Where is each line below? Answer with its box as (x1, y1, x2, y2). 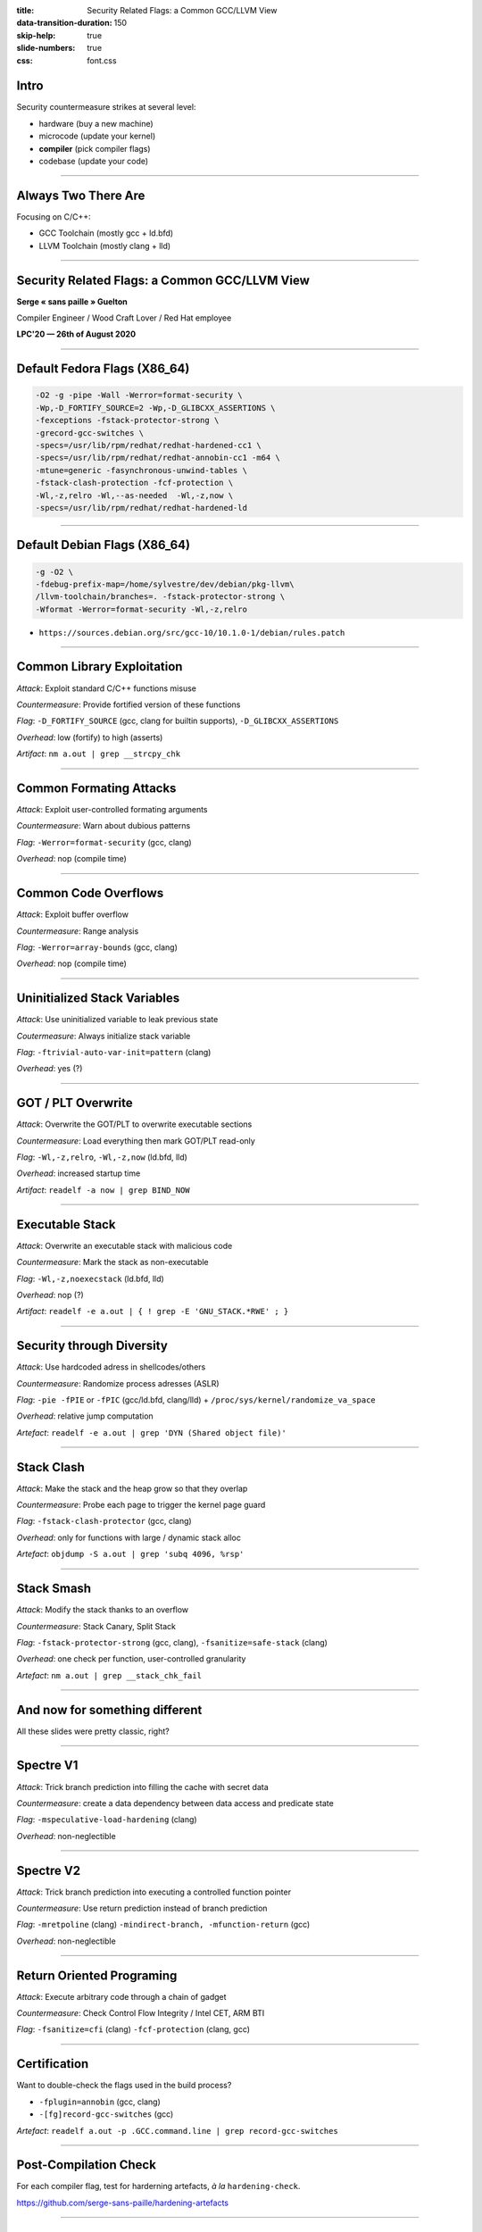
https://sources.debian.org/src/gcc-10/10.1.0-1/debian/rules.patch (38, 628, 345, 637)
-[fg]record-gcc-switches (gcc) (38, 2109, 174, 2120)
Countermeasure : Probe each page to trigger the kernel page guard (16, 1500, 266, 1511)
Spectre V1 (16, 1758, 79, 1773)
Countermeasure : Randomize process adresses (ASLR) (16, 1378, 220, 1388)
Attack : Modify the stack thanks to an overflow (16, 1604, 189, 1615)
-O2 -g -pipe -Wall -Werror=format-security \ (35, 390, 243, 401)
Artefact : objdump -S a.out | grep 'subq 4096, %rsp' (16, 1549, 245, 1560)
